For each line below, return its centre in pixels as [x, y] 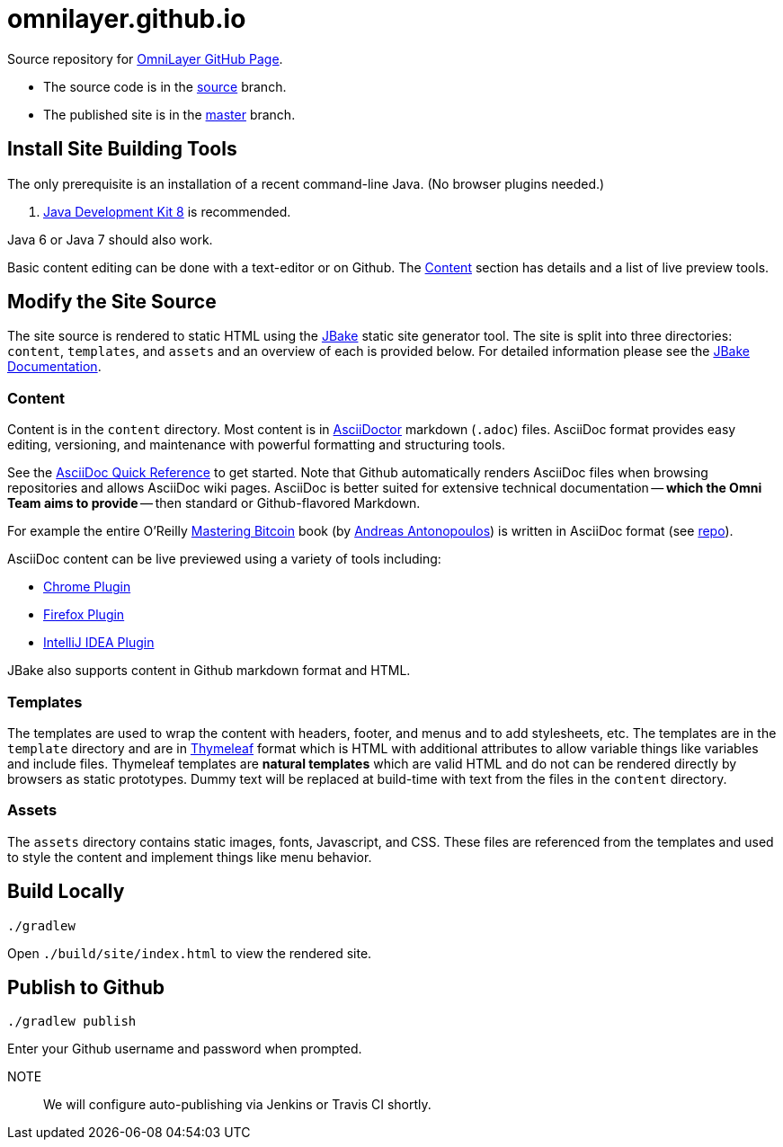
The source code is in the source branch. [165, 86]
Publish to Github [86, 987]
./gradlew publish [72, 1022]
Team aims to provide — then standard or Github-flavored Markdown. [214, 503]
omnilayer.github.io [127, 19]
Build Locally [66, 892]
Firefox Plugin [84, 615]
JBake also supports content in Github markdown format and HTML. [209, 671]
